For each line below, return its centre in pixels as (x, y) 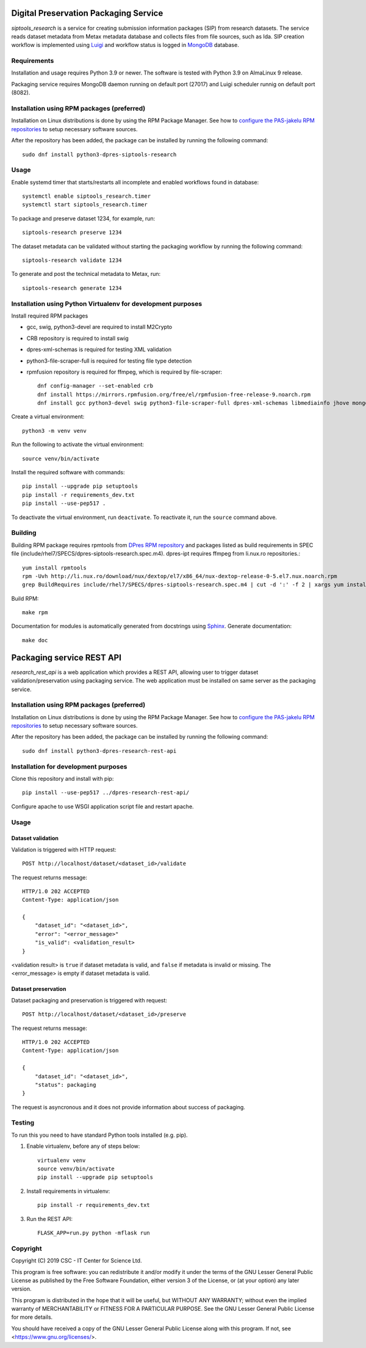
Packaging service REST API (66, 657)
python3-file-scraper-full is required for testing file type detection (109, 361)
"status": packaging (65, 1085)
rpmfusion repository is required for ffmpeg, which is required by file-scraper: (124, 372)
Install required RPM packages (50, 316)
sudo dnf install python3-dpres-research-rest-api (99, 751)
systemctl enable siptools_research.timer (87, 196)
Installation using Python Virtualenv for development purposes (107, 303)
